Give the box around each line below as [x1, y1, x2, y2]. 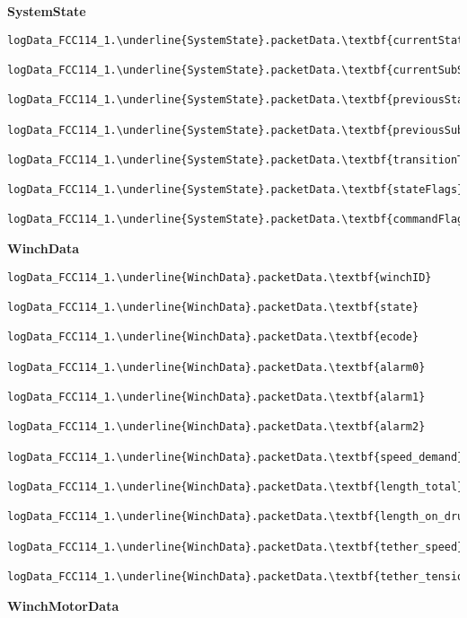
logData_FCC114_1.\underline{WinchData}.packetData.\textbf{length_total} [7, 480, 464, 493]
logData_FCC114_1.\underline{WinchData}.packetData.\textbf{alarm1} [7, 390, 426, 403]
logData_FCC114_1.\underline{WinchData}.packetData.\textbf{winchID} [7, 270, 432, 284]
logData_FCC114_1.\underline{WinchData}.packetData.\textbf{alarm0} [7, 360, 426, 374]
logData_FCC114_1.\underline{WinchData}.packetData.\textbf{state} [7, 301, 419, 314]
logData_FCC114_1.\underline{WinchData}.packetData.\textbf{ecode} [7, 331, 419, 344]
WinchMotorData [7, 596, 119, 614]
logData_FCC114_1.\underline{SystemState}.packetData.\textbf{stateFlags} [7, 183, 464, 197]
